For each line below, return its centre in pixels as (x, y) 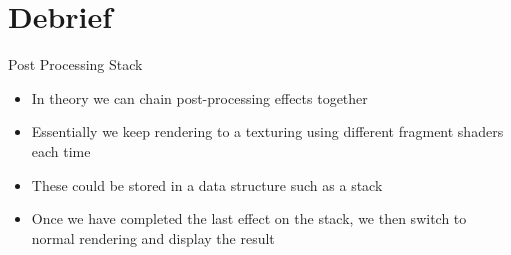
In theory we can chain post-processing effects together (199, 97)
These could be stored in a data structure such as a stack (207, 184)
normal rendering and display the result (153, 237)
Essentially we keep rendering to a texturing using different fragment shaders (267, 131)
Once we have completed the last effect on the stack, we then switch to (249, 218)
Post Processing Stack (75, 64)
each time (61, 150)
